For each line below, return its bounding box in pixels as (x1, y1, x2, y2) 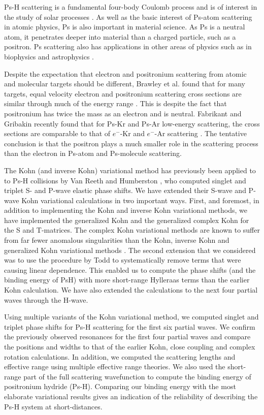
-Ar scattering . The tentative (154, 128, 247, 139)
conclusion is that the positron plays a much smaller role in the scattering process (4, 138, 258, 148)
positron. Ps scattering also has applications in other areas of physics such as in (4, 41, 252, 52)
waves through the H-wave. (4, 294, 88, 305)
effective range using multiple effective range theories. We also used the (4, 361, 225, 372)
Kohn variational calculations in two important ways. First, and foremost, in (21, 195, 259, 205)
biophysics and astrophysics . (4, 51, 94, 61)
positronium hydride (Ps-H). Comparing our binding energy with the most (4, 381, 236, 392)
